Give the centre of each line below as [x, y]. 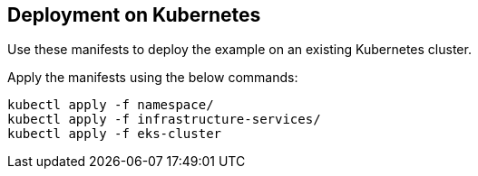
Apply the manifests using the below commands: [153, 78]
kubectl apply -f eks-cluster [115, 134]
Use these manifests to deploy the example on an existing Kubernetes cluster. [239, 50]
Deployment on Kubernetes [134, 15]
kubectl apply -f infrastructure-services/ [164, 120]
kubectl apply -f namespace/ [111, 105]
